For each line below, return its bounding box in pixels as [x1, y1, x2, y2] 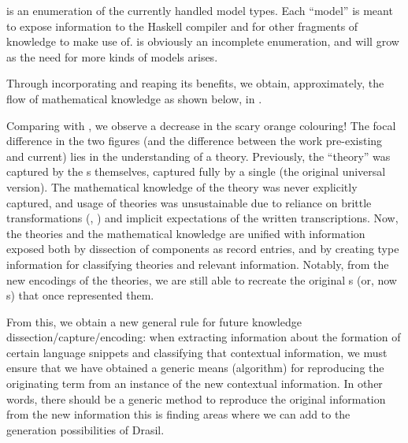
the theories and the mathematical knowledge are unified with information [6, 225, 365, 241]
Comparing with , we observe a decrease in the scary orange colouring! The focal [6, 117, 396, 133]
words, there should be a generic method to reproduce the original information [6, 390, 386, 407]
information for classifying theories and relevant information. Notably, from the [6, 255, 389, 272]
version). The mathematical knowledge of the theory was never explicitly [6, 178, 358, 195]
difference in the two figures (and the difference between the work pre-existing [6, 132, 383, 149]
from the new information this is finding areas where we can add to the [6, 406, 351, 423]
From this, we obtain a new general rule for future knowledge [6, 313, 302, 329]
